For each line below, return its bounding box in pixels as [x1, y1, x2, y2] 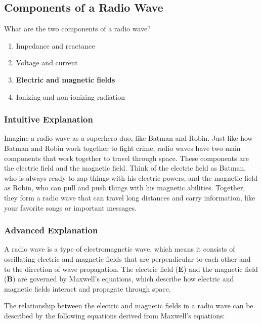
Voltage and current [16, 57, 78, 68]
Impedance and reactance [16, 40, 95, 51]
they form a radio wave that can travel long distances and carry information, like [4, 192, 255, 202]
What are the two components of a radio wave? [4, 23, 151, 34]
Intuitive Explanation [4, 113, 93, 126]
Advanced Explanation [4, 224, 98, 236]
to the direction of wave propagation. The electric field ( [4, 263, 179, 274]
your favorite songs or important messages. [4, 202, 137, 213]
